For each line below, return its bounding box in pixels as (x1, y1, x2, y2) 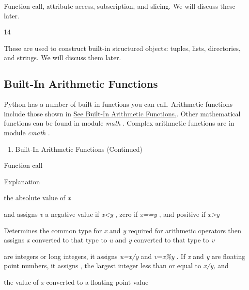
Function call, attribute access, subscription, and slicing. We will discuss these (4, 1, 235, 11)
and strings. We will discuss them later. (4, 52, 121, 63)
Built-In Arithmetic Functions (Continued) (15, 144, 143, 154)
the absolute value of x (4, 193, 71, 203)
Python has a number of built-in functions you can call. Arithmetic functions (4, 99, 233, 109)
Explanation (4, 176, 40, 186)
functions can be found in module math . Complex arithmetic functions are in (4, 118, 234, 128)
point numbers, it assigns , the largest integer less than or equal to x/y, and (4, 260, 229, 271)
